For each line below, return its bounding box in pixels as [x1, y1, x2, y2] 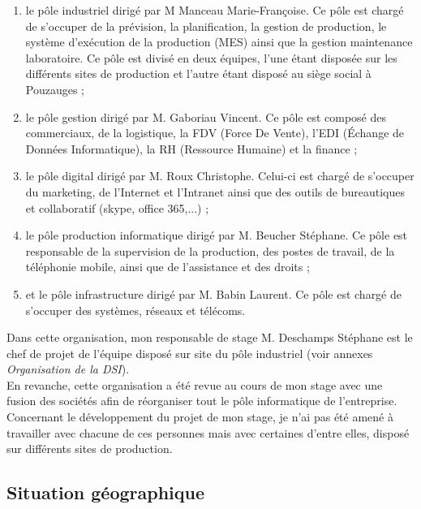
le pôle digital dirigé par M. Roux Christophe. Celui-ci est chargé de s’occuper [25, 167, 415, 184]
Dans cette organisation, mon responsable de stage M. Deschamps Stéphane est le [6, 329, 413, 346]
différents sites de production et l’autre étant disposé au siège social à [25, 65, 372, 82]
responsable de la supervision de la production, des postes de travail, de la [25, 242, 395, 259]
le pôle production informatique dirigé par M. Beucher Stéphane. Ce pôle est [25, 226, 408, 244]
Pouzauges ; [25, 80, 85, 97]
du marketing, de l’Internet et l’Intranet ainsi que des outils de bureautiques [25, 183, 405, 200]
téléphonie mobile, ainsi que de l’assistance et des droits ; [25, 258, 310, 275]
